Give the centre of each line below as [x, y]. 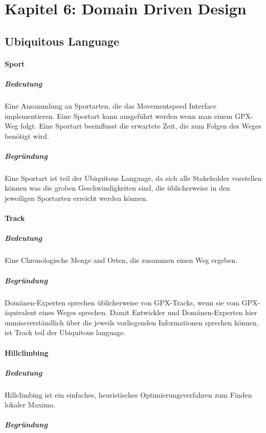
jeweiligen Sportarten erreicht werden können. [76, 198]
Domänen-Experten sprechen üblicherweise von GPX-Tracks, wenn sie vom [122, 302]
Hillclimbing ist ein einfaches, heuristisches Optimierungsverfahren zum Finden [128, 394]
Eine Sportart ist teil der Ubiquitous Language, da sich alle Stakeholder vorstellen [133, 178]
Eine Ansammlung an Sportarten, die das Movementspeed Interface [110, 105]
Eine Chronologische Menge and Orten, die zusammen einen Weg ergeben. [121, 260]
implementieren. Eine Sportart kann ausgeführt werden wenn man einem [119, 116]
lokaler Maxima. [30, 405]
